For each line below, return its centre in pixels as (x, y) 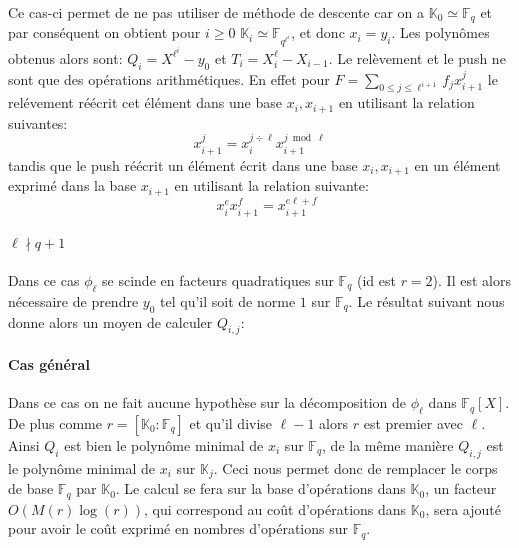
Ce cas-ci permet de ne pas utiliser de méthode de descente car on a (216, 12)
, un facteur (461, 488)
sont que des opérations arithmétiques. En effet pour (169, 78)
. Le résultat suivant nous (426, 300)
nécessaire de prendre (73, 300)
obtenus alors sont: (65, 57)
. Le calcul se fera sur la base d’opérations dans (260, 488)
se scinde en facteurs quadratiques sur (218, 280)
